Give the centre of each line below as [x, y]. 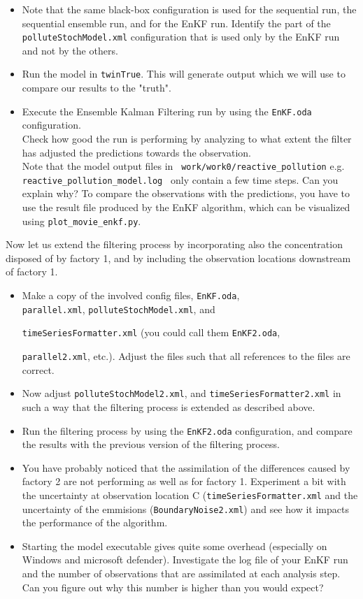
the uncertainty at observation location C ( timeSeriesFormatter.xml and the [190, 495]
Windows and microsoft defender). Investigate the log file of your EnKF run [185, 560]
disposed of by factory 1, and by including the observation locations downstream [178, 258]
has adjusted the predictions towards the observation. [136, 152]
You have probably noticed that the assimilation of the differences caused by [186, 467]
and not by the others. [70, 50]
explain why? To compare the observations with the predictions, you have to [186, 193]
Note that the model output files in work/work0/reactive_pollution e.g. [183, 166]
